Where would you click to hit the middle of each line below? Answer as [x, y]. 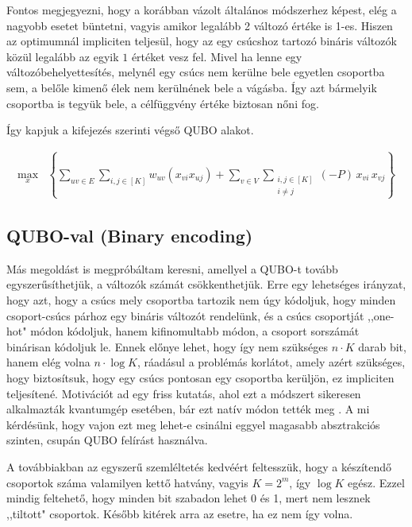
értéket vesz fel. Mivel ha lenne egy [217, 56]
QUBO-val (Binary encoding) [130, 236]
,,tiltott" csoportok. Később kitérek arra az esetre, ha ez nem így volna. [180, 513]
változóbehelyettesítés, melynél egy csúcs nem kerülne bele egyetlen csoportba [196, 72]
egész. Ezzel [376, 482]
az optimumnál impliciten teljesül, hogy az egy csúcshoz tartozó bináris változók [202, 41]
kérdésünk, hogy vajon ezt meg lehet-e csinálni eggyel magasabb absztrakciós [193, 424]
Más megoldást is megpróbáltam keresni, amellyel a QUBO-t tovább [172, 268]
